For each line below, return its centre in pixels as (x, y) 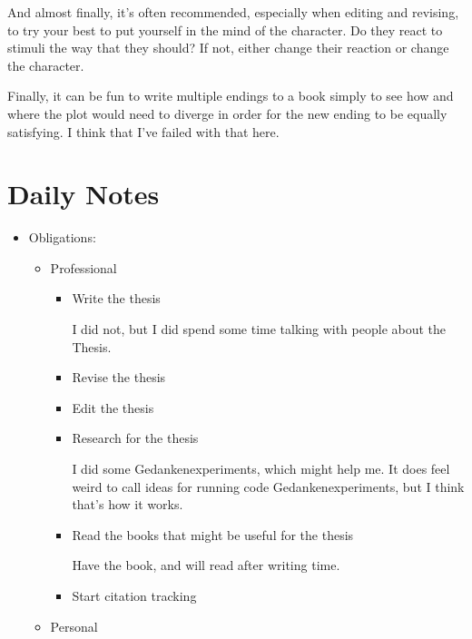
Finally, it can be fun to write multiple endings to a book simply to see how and (231, 96)
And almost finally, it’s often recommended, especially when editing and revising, (233, 12)
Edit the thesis (113, 407)
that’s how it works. (128, 504)
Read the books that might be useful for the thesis (213, 534)
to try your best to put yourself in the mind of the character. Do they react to (225, 29)
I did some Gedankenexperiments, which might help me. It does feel (261, 469)
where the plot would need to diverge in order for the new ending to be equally (227, 113)
